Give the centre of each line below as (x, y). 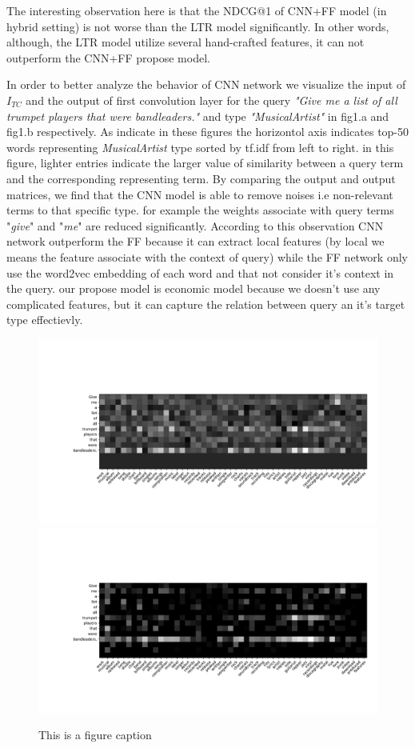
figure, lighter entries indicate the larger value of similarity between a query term (205, 163)
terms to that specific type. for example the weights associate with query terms (200, 210)
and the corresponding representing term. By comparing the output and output (201, 178)
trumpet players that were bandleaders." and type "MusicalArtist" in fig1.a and (198, 116)
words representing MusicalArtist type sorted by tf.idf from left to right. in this (200, 147)
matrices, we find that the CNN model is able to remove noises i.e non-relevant (200, 194)
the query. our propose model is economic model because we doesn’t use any (194, 288)
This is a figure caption (95, 735)
